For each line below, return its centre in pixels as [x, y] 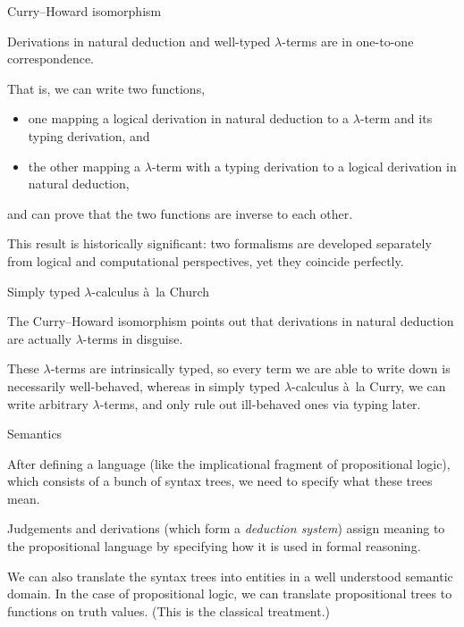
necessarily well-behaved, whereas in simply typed [144, 385]
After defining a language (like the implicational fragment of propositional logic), [229, 463]
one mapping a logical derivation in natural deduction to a [189, 118]
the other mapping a [84, 166]
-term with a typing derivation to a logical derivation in [304, 166]
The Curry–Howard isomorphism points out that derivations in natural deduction [231, 321]
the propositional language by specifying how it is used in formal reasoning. [214, 546]
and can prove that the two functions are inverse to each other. [180, 213]
